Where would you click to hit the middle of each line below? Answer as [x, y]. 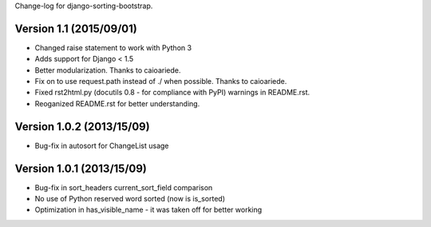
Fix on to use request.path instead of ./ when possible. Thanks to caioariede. [161, 82]
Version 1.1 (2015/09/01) [76, 28]
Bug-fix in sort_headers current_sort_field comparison [124, 187]
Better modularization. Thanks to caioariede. [108, 70]
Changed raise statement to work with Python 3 [113, 47]
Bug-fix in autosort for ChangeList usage [102, 145]
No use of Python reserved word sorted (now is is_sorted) [130, 199]
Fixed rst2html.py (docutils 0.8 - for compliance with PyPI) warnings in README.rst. [172, 93]
